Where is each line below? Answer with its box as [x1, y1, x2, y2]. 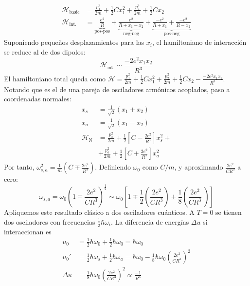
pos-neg [163, 31, 179, 36]
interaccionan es [4, 226, 52, 236]
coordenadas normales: [4, 94, 71, 104]
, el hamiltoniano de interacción [152, 37, 247, 47]
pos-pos [94, 29, 110, 34]
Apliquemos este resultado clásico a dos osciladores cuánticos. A [4, 207, 195, 217]
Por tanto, [4, 162, 35, 172]
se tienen [215, 207, 242, 217]
